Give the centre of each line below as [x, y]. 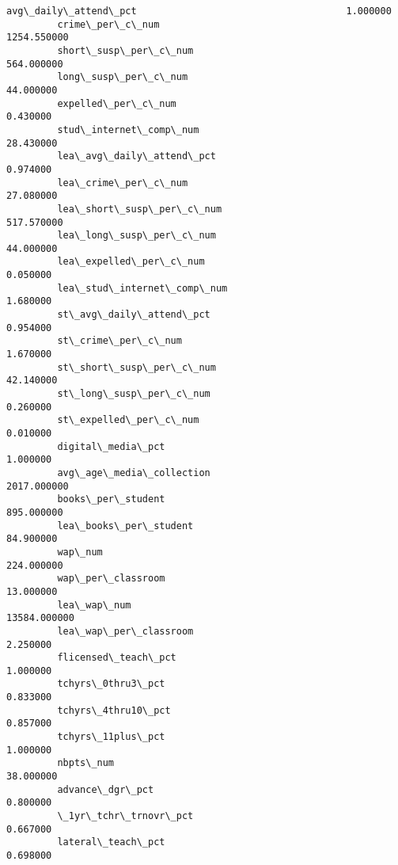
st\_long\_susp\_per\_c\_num [134, 394]
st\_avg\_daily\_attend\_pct [134, 315]
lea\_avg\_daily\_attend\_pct [136, 156]
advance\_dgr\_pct [106, 789]
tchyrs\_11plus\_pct [111, 737]
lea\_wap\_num [94, 605]
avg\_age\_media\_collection [134, 473]
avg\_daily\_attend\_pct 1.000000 [199, 11]
